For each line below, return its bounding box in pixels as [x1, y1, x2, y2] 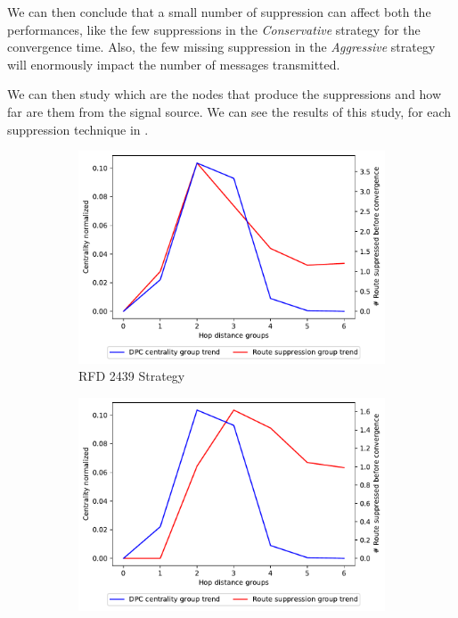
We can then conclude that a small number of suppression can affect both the [7, 3, 431, 21]
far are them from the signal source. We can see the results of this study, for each [7, 102, 452, 120]
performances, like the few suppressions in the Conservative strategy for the [7, 20, 421, 38]
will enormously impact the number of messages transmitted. [7, 54, 340, 73]
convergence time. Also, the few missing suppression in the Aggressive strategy [7, 37, 436, 56]
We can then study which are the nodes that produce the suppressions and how [7, 85, 442, 103]
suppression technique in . [7, 119, 149, 138]
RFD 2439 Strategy [78, 367, 185, 385]
